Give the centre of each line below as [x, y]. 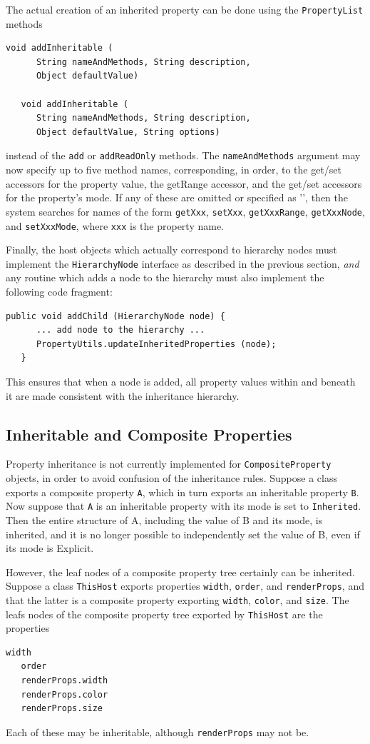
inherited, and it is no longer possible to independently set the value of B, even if [183, 534]
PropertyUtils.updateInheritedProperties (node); [156, 344]
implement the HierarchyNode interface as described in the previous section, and [183, 263]
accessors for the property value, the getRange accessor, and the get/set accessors [184, 183]
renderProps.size [62, 709]
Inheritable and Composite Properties [149, 434]
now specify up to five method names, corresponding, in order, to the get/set [174, 170]
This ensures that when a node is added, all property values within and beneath [181, 381]
